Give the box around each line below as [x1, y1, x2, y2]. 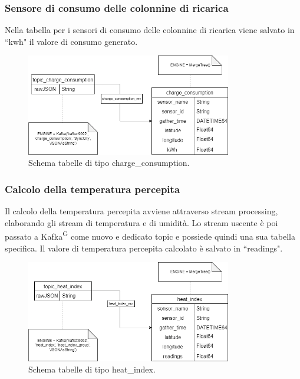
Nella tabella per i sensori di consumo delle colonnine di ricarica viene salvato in [5, 24, 295, 36]
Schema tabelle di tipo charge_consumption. [28, 156, 190, 169]
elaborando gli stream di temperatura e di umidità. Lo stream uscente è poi [5, 216, 278, 228]
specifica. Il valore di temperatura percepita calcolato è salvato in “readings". [5, 241, 283, 254]
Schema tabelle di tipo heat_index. [28, 363, 156, 375]
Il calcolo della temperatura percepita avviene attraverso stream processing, [5, 205, 278, 217]
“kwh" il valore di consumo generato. [5, 35, 138, 47]
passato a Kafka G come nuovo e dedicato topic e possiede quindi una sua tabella [5, 228, 295, 243]
